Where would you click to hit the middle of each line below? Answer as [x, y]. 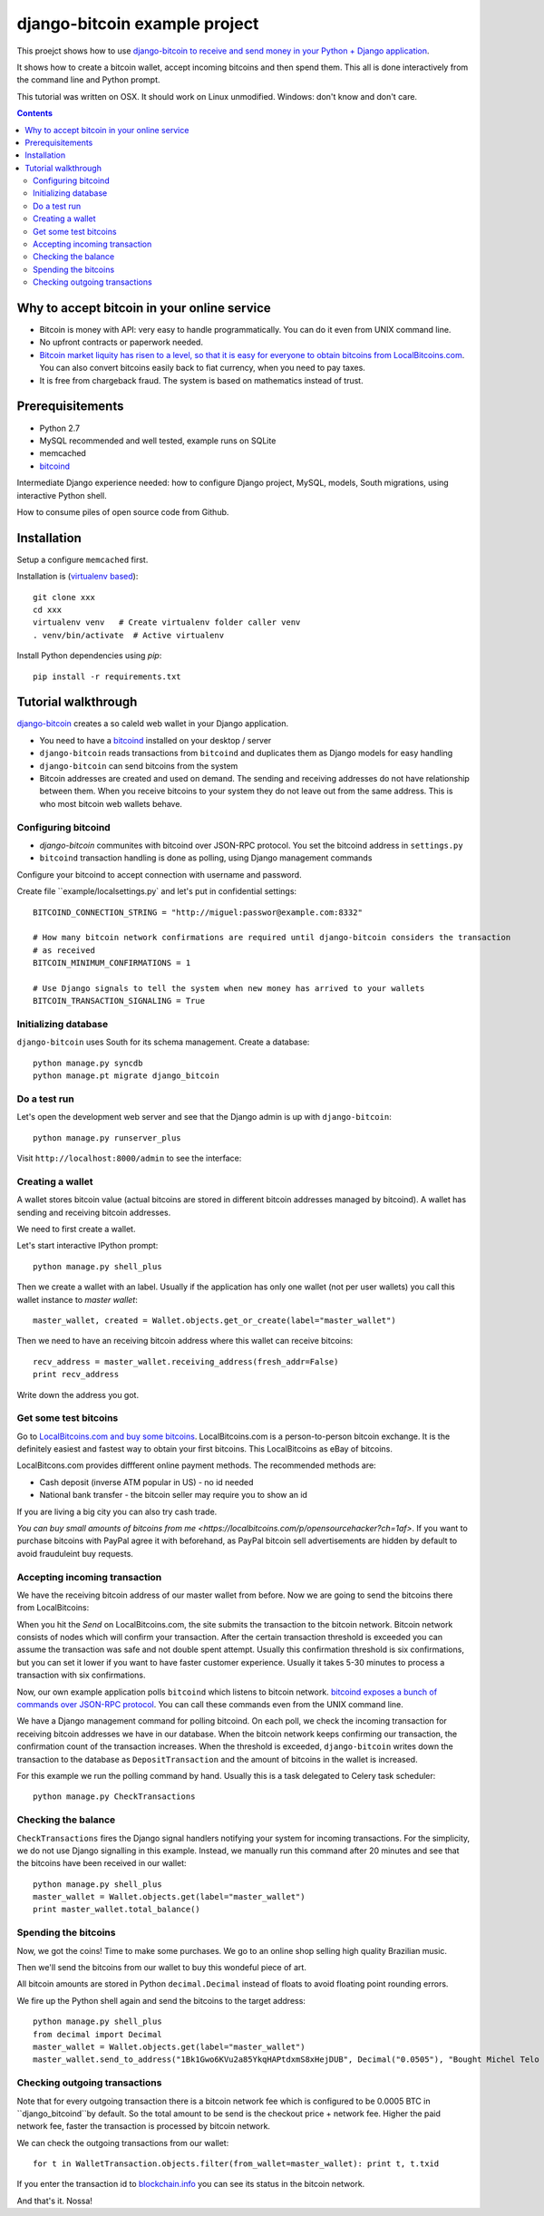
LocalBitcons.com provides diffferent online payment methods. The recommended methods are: [196, 1465]
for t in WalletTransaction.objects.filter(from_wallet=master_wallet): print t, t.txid [236, 2164]
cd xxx [48, 609]
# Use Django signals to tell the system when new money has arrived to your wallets [229, 988]
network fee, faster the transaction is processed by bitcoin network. [144, 2126]
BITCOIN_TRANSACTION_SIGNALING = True [119, 1001]
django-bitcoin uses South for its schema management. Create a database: [163, 1042]
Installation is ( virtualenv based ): [78, 577]
